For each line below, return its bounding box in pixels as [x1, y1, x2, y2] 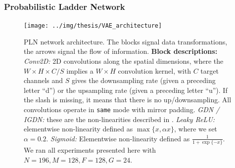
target [200, 65, 219, 76]
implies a [66, 65, 94, 76]
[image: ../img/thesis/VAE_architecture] [24, 22, 162, 30]
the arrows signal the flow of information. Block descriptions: [24, 46, 218, 56]
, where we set [174, 124, 217, 134]
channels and [24, 75, 63, 85]
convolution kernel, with [118, 65, 191, 76]
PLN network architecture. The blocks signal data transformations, [24, 36, 228, 46]
